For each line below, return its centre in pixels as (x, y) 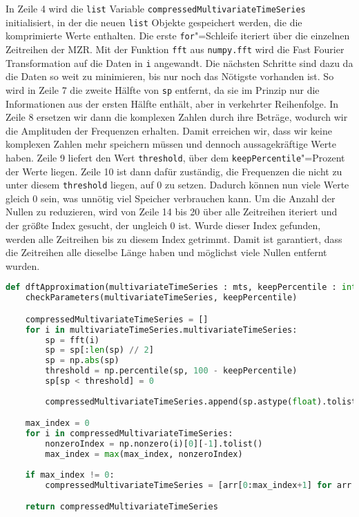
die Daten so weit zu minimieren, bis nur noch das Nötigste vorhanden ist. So (170, 76)
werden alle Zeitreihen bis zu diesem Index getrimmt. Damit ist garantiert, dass (174, 238)
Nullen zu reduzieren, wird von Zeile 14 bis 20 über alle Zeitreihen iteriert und (172, 212)
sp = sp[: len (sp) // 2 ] (99, 350)
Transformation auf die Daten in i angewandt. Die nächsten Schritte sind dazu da (179, 62)
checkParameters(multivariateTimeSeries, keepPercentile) (161, 298)
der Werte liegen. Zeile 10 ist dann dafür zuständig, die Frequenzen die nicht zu (174, 171)
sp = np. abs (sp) (82, 361)
